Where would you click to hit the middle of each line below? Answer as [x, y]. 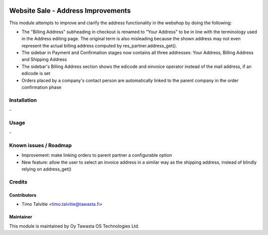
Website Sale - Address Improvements [70, 11]
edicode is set [36, 73]
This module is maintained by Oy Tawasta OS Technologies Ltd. [74, 226]
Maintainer [21, 217]
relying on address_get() [47, 169]
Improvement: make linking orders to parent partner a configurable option [97, 155]
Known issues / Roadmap [40, 145]
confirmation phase [41, 87]
